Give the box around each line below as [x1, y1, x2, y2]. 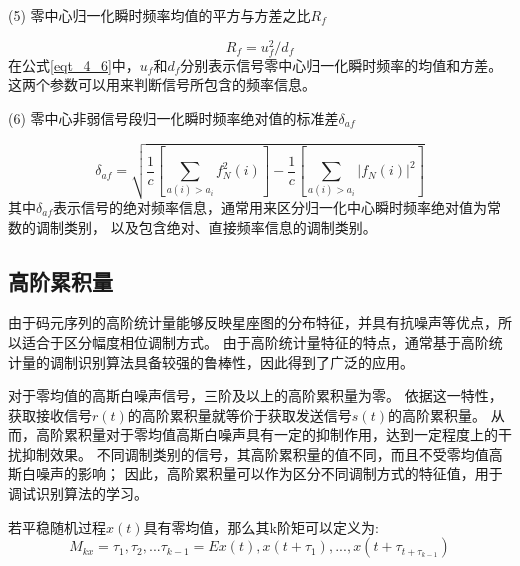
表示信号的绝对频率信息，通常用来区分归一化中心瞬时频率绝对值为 [53, 196, 487, 217]
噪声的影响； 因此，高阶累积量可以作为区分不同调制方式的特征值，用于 [35, 463, 503, 484]
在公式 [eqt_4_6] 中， [8, 54, 140, 75]
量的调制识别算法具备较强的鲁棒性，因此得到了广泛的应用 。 [21, 351, 414, 372]
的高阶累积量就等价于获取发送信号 [127, 404, 352, 425]
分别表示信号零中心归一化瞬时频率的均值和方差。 [180, 54, 503, 75]
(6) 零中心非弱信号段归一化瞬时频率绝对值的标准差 [8, 108, 339, 129]
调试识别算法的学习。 [8, 483, 148, 504]
